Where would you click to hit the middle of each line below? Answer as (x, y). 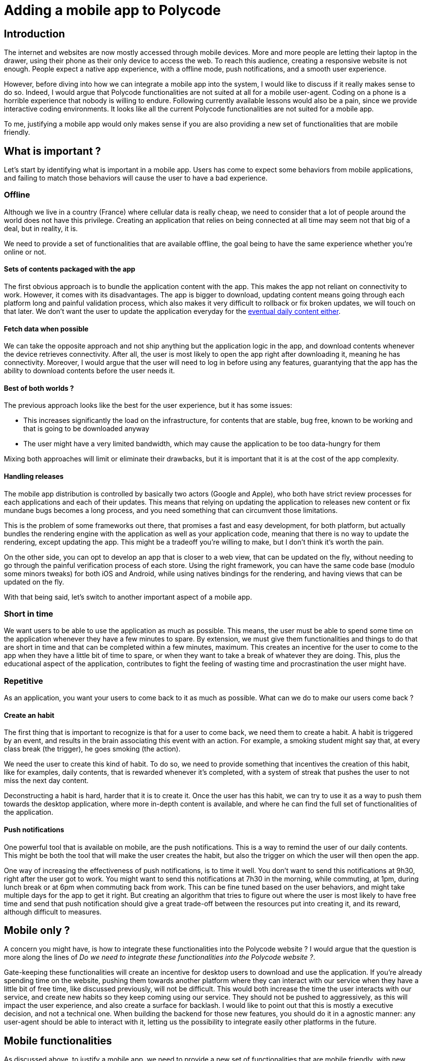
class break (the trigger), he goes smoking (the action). (92, 749)
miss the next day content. (46, 781)
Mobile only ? (37, 930)
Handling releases (34, 476)
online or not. (25, 252)
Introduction (35, 34)
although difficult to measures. (53, 912)
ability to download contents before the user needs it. (89, 371)
